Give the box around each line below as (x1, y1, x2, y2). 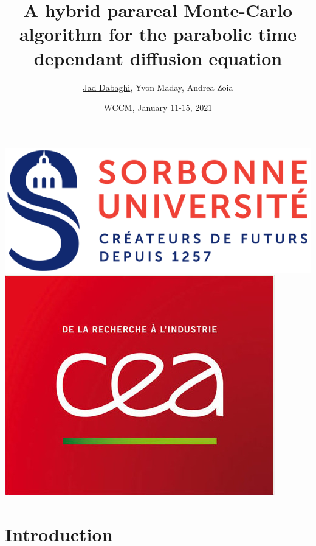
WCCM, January (103, 101, 168, 114)
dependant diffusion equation (33, 45, 283, 70)
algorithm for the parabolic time (19, 21, 297, 46)
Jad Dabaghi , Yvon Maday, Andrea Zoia (83, 80, 233, 93)
